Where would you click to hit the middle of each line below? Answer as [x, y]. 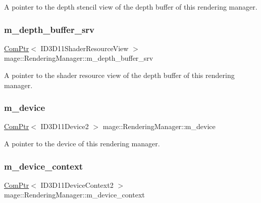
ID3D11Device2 [65, 126]
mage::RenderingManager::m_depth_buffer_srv [79, 58]
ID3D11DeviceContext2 [77, 185]
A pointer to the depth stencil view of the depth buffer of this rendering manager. [131, 7]
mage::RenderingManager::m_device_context [74, 195]
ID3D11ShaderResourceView [85, 48]
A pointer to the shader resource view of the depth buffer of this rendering [119, 75]
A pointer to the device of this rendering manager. [82, 143]
